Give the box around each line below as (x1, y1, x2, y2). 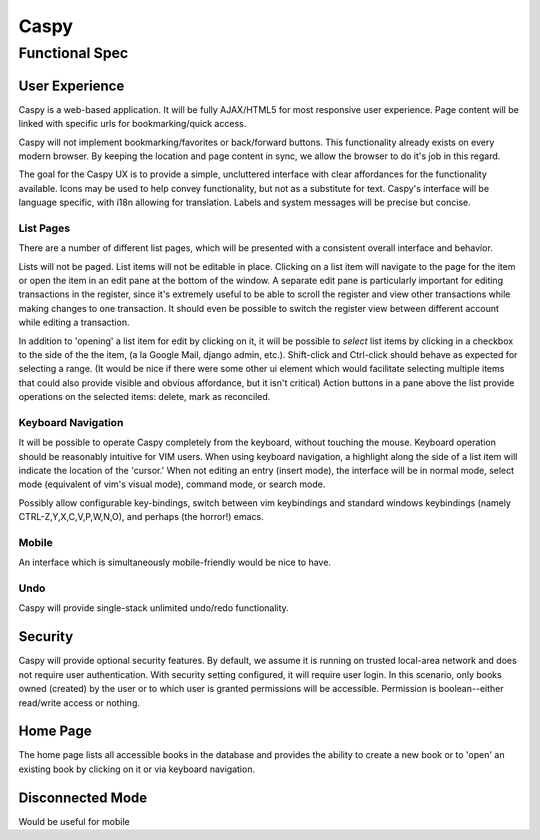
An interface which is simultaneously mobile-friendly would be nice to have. (18, 556, 332, 569)
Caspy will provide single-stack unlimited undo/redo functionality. (18, 602, 289, 614)
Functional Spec (18, 44, 129, 62)
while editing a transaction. (18, 316, 130, 329)
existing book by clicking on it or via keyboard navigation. (18, 763, 255, 775)
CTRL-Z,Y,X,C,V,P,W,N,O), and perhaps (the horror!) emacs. (18, 511, 264, 523)
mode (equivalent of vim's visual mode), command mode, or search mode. (18, 478, 326, 490)
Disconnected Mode (18, 789, 148, 806)
